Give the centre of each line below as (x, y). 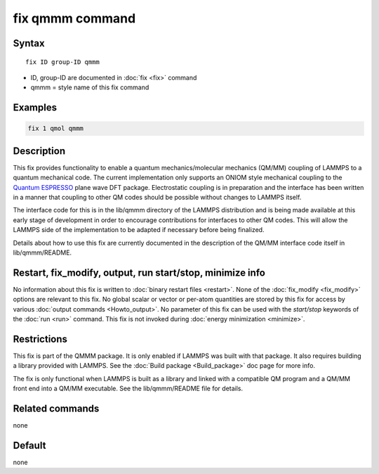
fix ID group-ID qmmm (62, 62)
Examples (35, 108)
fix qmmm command (74, 18)
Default (29, 446)
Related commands (56, 408)
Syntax (29, 43)
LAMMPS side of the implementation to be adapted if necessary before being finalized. (139, 230)
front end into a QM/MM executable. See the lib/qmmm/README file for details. (128, 389)
